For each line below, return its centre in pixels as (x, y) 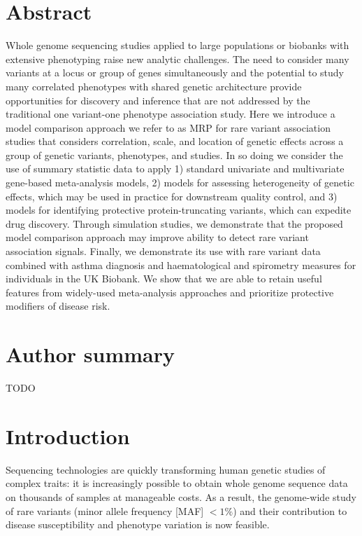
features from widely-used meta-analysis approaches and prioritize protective (170, 292)
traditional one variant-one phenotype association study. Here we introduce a (171, 114)
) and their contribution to (290, 510)
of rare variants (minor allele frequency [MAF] (105, 510)
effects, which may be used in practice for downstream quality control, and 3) (172, 196)
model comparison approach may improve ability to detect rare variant (157, 237)
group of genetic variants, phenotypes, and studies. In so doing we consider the (174, 154)
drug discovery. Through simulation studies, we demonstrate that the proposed (174, 223)
